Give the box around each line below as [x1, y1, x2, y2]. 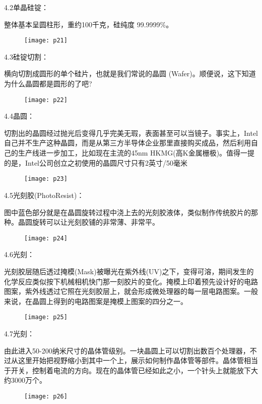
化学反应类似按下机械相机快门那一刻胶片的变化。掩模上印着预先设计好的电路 [4, 276, 258, 286]
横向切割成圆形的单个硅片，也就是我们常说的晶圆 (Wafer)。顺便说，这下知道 [4, 68, 256, 79]
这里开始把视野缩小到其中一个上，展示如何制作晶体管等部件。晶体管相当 [18, 355, 258, 366]
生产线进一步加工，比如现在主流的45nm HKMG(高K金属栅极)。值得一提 [18, 147, 255, 158]
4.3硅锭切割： [4, 51, 48, 62]
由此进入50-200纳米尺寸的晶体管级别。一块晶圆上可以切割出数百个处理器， [4, 345, 250, 356]
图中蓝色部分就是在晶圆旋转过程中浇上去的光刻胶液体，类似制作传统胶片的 [4, 207, 251, 217]
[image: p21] [24, 37, 68, 44]
